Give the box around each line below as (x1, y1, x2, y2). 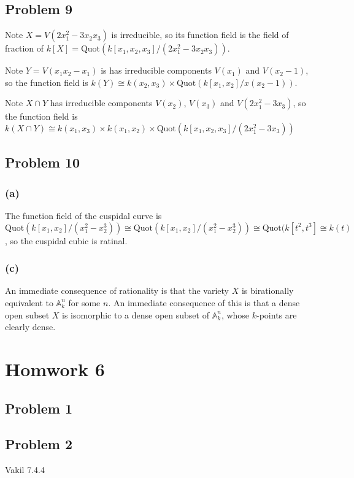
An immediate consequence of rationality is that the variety (5, 284, 229, 297)
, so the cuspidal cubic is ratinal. (5, 234, 128, 247)
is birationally (241, 284, 294, 297)
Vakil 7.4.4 (5, 463, 45, 476)
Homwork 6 (5, 356, 105, 381)
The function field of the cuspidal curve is (5, 209, 162, 222)
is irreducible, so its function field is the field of (111, 28, 289, 41)
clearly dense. (5, 320, 56, 333)
